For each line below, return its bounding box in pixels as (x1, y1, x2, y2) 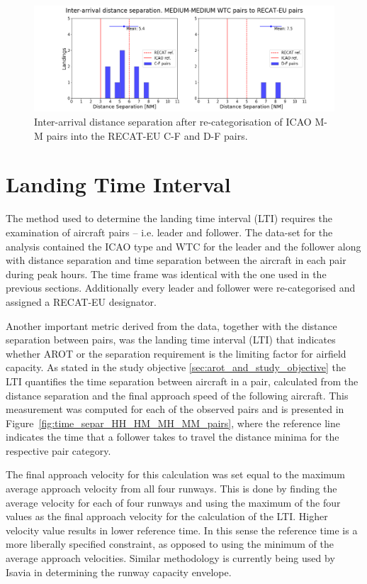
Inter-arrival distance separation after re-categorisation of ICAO (34, 114, 312, 129)
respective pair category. (6, 443, 111, 458)
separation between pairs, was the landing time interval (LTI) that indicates (6, 332, 336, 347)
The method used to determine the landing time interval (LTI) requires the (6, 211, 332, 226)
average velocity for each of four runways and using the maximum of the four (6, 495, 341, 509)
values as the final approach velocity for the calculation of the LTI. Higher (6, 509, 328, 524)
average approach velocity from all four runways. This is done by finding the (6, 481, 337, 496)
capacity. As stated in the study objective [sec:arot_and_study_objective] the (6, 360, 346, 375)
